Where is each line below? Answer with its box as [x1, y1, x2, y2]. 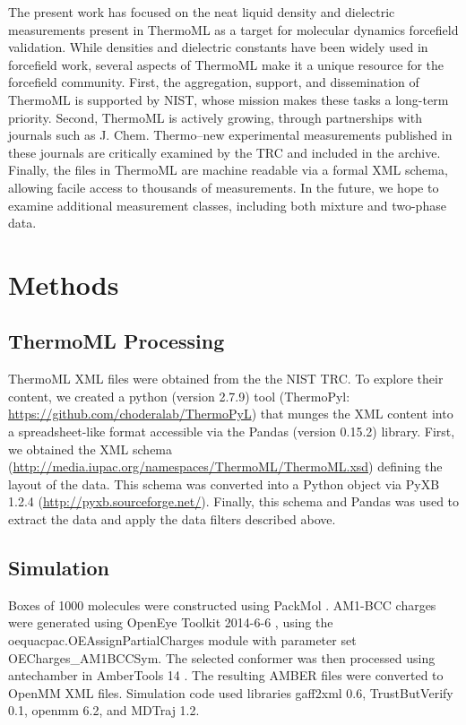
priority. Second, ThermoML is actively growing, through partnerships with [8, 108, 422, 126]
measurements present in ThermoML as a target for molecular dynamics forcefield [8, 20, 459, 39]
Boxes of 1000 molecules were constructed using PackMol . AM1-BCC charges [8, 595, 436, 614]
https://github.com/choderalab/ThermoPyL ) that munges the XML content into [8, 404, 453, 423]
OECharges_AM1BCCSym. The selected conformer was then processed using [8, 648, 436, 667]
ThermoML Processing [8, 327, 225, 355]
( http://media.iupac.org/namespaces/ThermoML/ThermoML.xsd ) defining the [8, 457, 443, 476]
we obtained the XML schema [8, 439, 173, 458]
